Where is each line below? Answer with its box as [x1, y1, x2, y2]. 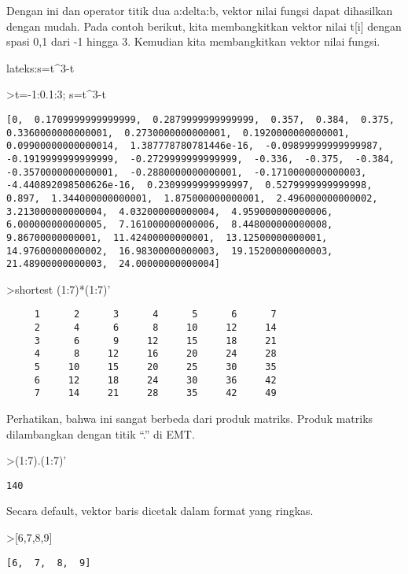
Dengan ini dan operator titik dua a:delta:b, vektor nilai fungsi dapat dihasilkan [6, 2, 393, 18]
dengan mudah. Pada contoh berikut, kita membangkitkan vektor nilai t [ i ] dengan [6, 17, 402, 34]
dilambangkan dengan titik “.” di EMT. [6, 425, 195, 442]
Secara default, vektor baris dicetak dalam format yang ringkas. [6, 502, 314, 519]
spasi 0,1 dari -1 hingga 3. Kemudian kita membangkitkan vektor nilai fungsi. [6, 33, 380, 50]
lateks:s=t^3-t [6, 59, 75, 76]
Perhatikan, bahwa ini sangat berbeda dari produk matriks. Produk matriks [6, 410, 373, 427]
